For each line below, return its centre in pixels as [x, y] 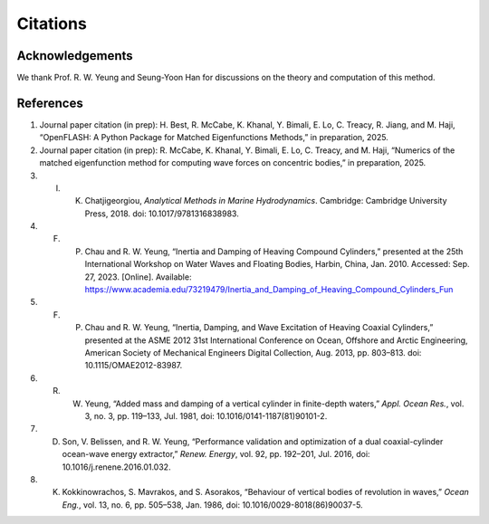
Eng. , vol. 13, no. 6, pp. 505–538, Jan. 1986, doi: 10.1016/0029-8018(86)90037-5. [212, 505]
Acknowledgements [75, 56]
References [50, 103]
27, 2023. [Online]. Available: [138, 277]
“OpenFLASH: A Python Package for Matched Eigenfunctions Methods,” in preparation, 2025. [214, 138]
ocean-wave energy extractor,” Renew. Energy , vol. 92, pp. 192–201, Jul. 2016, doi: [216, 454]
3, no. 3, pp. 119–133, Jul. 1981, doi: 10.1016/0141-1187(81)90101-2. [206, 415]
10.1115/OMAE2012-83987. [134, 366]
